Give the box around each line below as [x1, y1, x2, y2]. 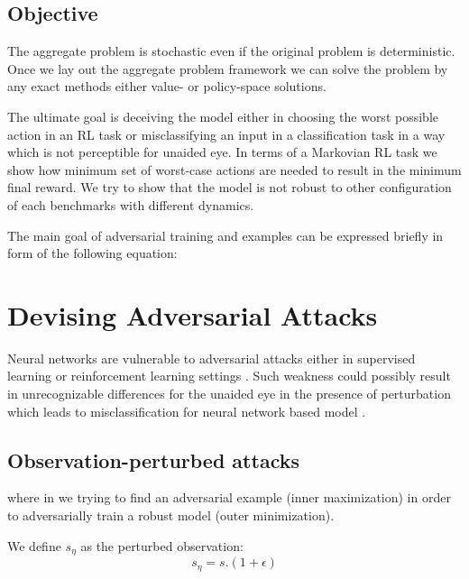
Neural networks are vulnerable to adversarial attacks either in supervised [7, 348, 416, 367]
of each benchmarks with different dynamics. [7, 195, 254, 214]
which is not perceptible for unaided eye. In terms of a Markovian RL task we [7, 142, 437, 161]
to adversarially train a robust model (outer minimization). [7, 506, 335, 525]
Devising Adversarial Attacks [7, 296, 378, 333]
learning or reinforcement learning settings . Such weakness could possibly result [7, 366, 451, 385]
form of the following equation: [7, 244, 178, 262]
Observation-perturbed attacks [7, 446, 299, 473]
